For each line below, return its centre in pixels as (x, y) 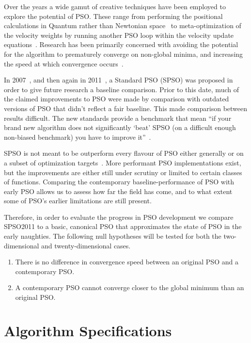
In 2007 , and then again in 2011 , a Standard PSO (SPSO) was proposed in (118, 80)
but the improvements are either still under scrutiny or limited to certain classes (123, 172)
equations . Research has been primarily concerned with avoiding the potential (121, 44)
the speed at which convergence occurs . (64, 63)
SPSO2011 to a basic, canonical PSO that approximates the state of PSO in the (123, 226)
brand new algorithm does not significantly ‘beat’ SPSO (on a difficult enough (120, 127)
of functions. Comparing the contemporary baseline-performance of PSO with (119, 182)
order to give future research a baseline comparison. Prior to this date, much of (121, 89)
